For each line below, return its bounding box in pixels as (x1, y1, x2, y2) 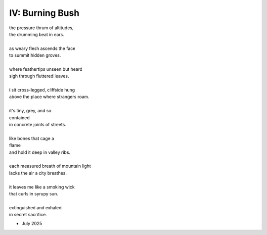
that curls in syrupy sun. (9, 190, 59, 196)
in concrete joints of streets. (9, 122, 66, 128)
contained (9, 114, 30, 121)
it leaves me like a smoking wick (9, 184, 75, 190)
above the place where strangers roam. (9, 94, 89, 100)
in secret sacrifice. (9, 212, 47, 218)
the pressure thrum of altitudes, (9, 25, 74, 31)
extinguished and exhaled (9, 204, 62, 210)
